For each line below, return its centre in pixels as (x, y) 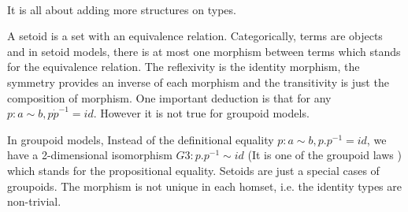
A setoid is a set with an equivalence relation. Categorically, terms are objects (195, 36)
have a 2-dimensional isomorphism (90, 155)
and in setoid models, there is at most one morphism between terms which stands (204, 51)
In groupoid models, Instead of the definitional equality (141, 139)
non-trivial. (34, 201)
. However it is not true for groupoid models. (201, 113)
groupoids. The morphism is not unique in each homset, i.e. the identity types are (205, 186)
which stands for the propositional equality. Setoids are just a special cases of (193, 170)
